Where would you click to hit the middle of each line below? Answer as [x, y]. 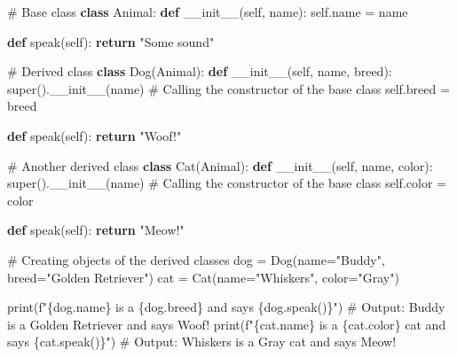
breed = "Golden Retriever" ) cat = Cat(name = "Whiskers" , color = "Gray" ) [203, 277]
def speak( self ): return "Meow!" [96, 230]
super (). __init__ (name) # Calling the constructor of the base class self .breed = [228, 88]
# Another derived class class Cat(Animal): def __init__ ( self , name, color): [220, 165]
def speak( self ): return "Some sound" [111, 41]
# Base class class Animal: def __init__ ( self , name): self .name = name [208, 12]
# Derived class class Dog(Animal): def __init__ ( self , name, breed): [200, 71]
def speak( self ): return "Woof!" [95, 135]
